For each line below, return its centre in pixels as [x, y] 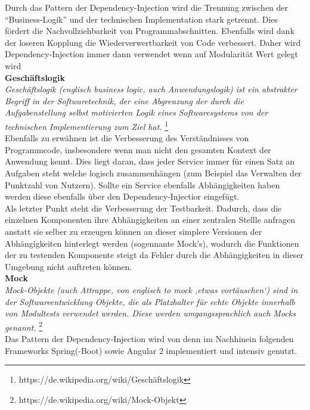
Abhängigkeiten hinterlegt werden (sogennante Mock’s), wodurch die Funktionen [152, 243]
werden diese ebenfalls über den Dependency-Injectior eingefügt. [122, 196]
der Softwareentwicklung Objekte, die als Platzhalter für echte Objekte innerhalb [150, 301]
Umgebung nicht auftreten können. [69, 266]
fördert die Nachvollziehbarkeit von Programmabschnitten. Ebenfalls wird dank [150, 31]
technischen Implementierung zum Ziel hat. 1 [87, 125]
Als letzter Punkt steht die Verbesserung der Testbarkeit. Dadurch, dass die [143, 208]
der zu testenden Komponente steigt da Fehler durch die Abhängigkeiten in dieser [154, 255]
